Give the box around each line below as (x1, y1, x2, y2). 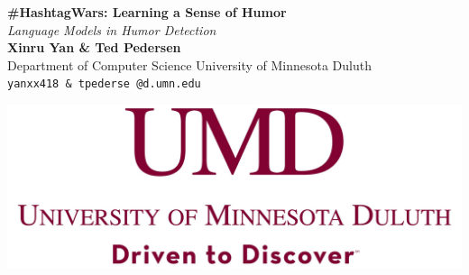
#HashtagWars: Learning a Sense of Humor (7, 3, 287, 21)
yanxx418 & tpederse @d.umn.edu (7, 78, 201, 91)
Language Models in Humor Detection (7, 20, 216, 39)
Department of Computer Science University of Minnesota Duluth (7, 55, 372, 74)
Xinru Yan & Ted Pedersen (7, 38, 181, 57)
